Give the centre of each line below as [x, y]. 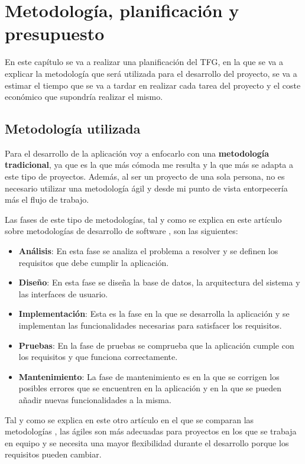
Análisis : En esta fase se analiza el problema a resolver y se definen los [148, 251]
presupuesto [55, 33]
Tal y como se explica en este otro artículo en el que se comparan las [129, 419]
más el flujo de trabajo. [47, 199]
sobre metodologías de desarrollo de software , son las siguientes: [121, 231]
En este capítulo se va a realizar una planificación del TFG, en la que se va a [144, 62]
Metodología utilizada [73, 129]
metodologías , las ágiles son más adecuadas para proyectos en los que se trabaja [151, 431]
